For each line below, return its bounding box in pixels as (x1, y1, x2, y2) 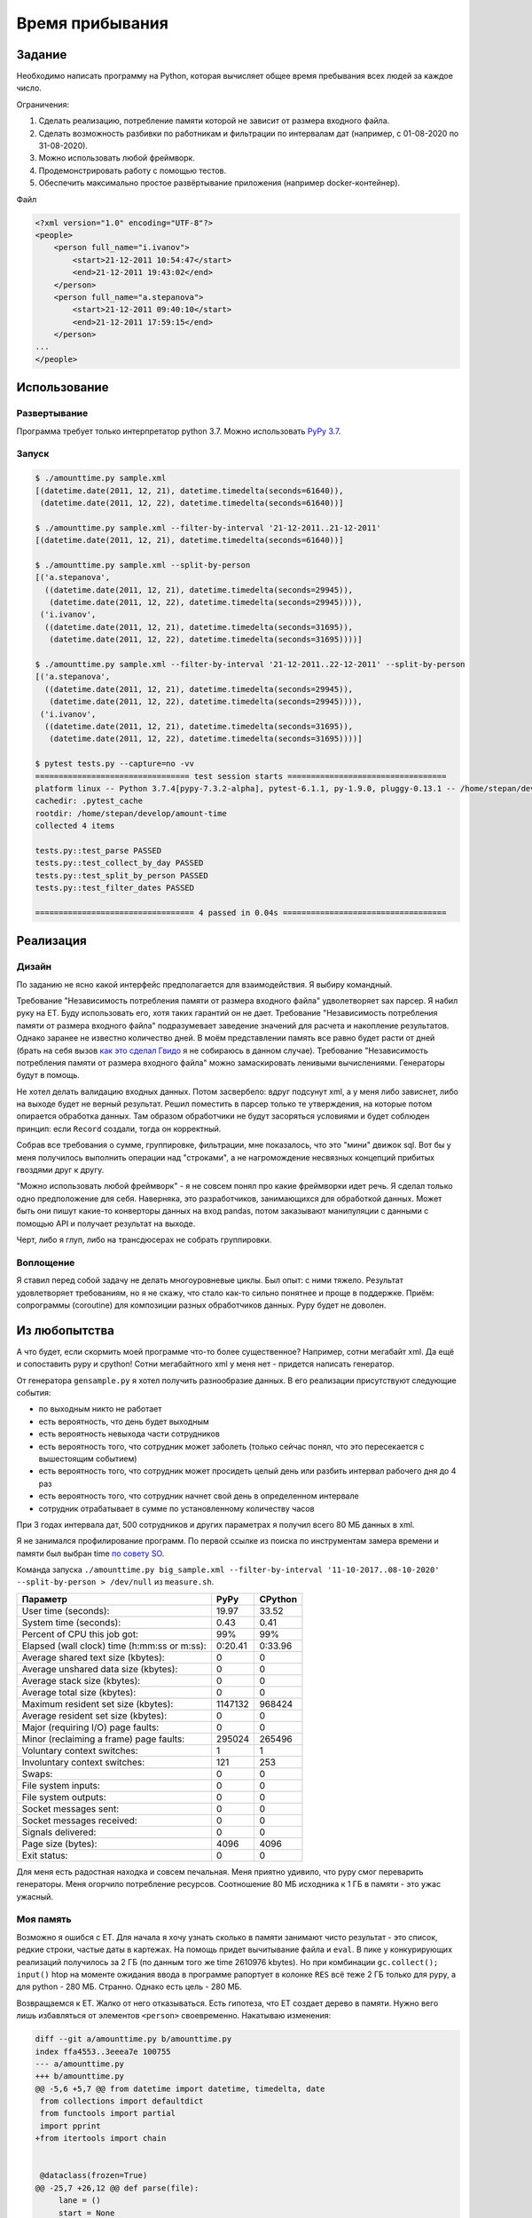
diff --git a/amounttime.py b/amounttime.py (35, 2034, 232, 2044)
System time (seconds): (21, 1616, 121, 1628)
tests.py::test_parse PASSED (35, 846, 162, 855)
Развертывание (16, 407, 89, 420)
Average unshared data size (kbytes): (21, 1663, 178, 1675)
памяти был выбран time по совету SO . (16, 1548, 165, 1559)
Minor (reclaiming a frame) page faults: (21, 1733, 185, 1745)
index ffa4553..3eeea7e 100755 (35, 2046, 172, 2057)
